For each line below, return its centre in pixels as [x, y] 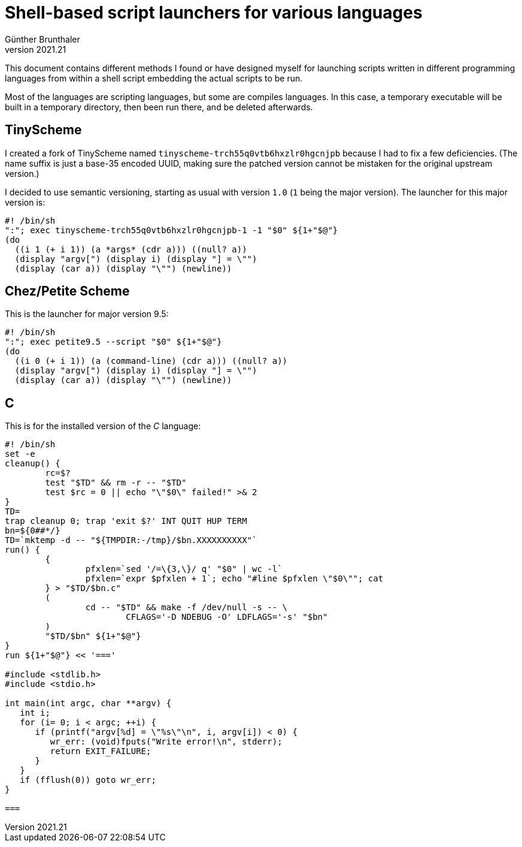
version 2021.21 [36, 49]
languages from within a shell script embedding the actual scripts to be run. [154, 78]
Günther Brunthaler [43, 39]
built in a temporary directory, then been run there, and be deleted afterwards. [159, 107]
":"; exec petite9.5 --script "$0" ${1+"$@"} [113, 342]
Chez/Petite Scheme [67, 291]
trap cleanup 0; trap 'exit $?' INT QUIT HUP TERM [126, 521]
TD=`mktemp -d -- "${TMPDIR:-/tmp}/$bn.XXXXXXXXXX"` [131, 540]
